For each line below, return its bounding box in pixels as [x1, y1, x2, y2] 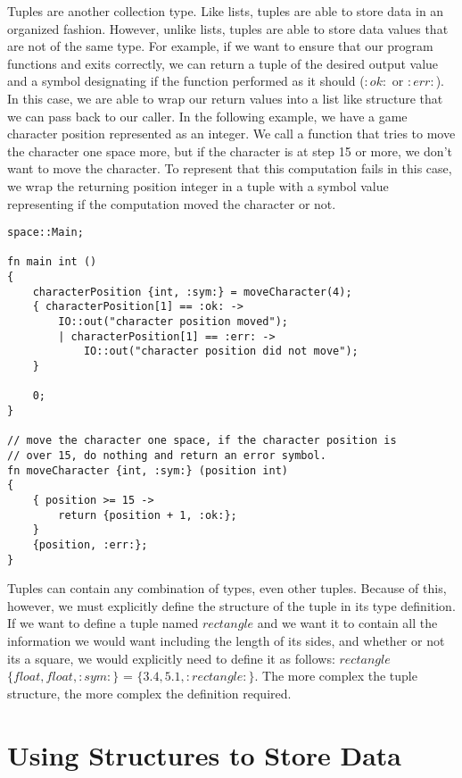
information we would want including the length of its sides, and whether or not [7, 632, 445, 649]
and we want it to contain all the [257, 614, 438, 632]
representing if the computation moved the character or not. [7, 194, 336, 213]
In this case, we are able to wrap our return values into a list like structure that [7, 88, 443, 107]
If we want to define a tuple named [7, 614, 199, 632]
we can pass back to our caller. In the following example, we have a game [7, 106, 408, 125]
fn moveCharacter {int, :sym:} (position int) [7, 464, 288, 477]
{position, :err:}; [32, 538, 148, 551]
